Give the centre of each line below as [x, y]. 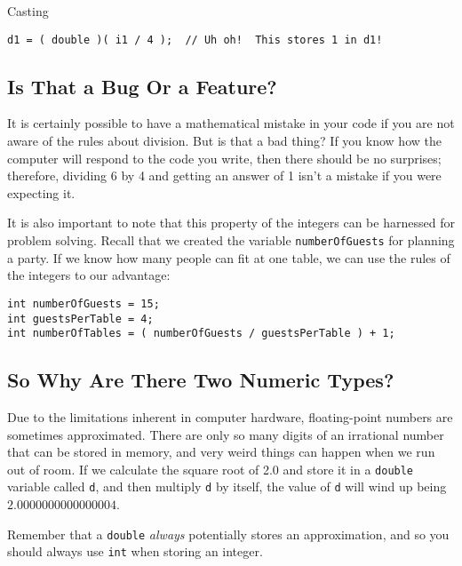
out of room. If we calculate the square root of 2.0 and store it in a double [211, 469]
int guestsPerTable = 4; [80, 319]
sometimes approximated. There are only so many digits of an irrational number [226, 434]
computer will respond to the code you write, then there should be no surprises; [224, 158]
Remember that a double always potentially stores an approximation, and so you [228, 534]
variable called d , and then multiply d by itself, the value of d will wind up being [227, 486]
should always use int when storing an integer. [135, 551]
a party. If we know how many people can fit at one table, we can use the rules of [229, 257]
